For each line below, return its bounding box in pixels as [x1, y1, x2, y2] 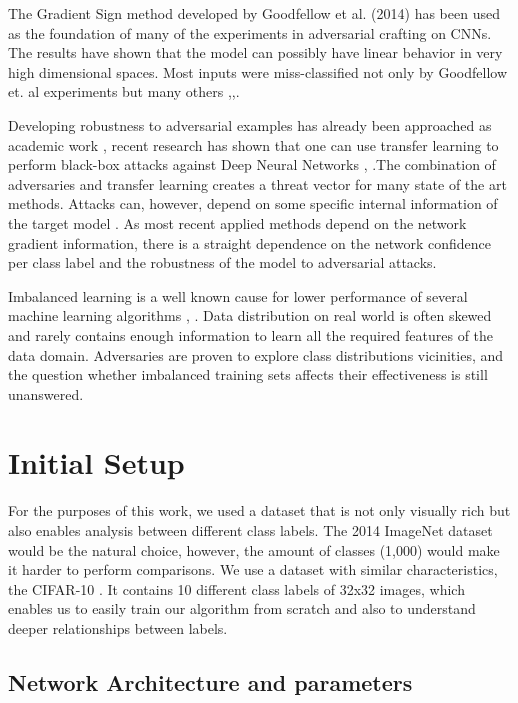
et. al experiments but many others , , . [8, 81, 240, 102]
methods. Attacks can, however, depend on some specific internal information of [8, 193, 498, 214]
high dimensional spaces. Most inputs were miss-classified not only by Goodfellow [8, 61, 507, 82]
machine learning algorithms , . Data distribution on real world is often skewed [8, 305, 492, 326]
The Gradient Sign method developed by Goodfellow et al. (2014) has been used [8, 3, 500, 23]
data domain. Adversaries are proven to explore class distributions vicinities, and [8, 344, 504, 365]
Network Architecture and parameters [8, 666, 413, 697]
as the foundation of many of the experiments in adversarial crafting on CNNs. [8, 22, 492, 43]
